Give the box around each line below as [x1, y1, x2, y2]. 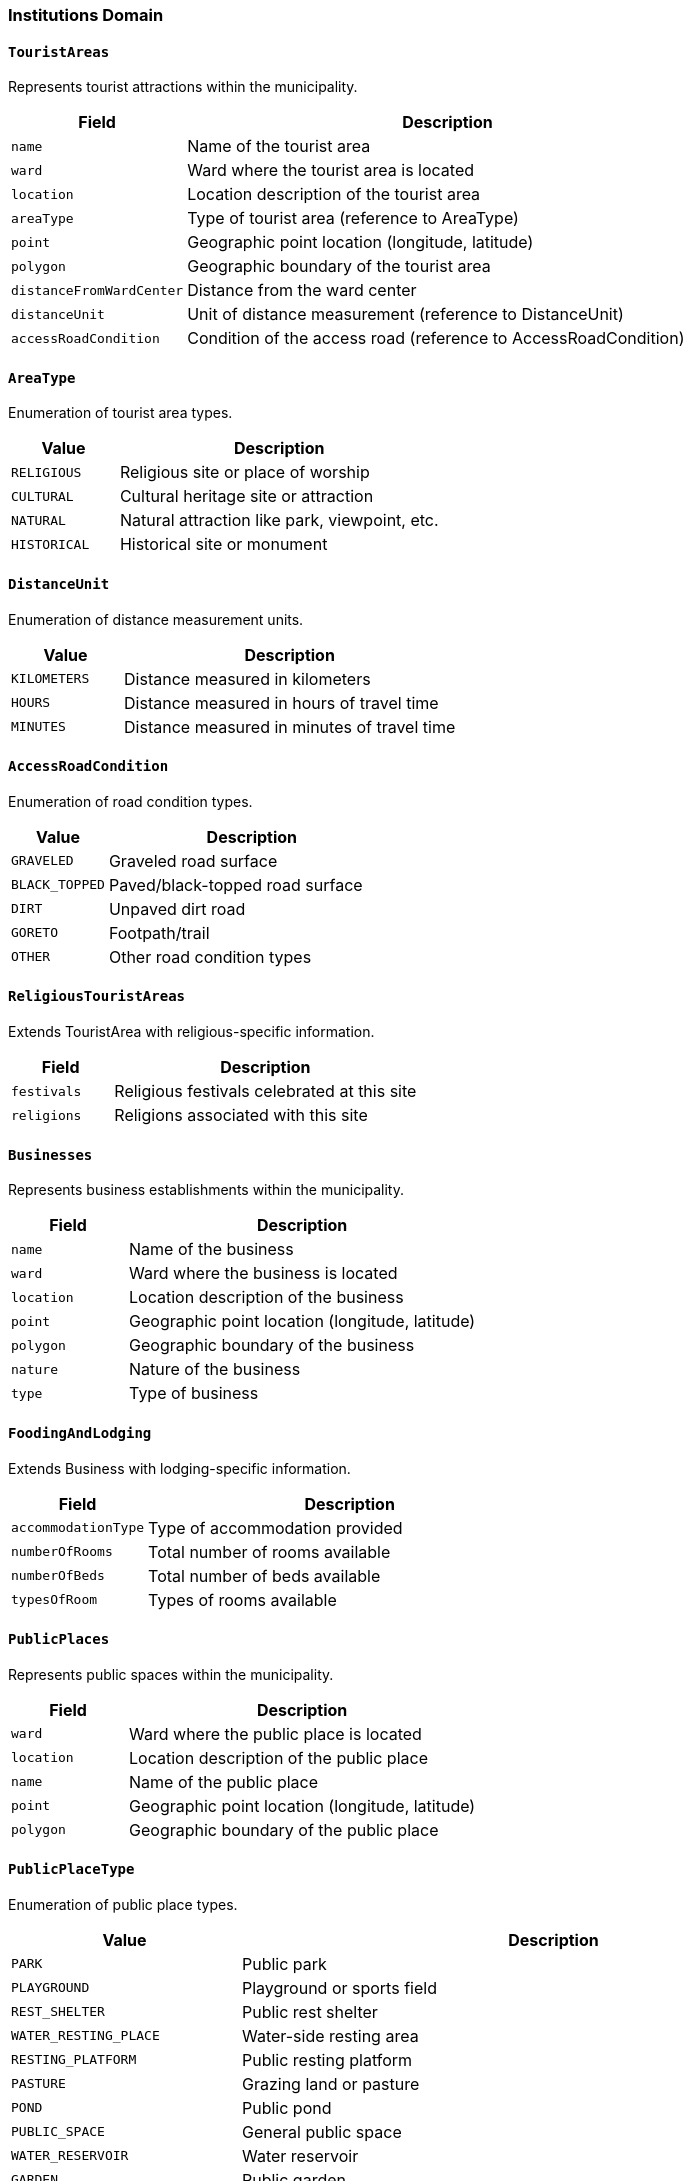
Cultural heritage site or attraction [119, 486, 374, 507]
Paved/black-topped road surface [108, 874, 363, 895]
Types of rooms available [148, 1589, 337, 1610]
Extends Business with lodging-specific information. [8, 1459, 351, 1477]
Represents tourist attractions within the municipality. [8, 78, 358, 96]
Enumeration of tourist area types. [8, 404, 233, 422]
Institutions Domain [8, 5, 164, 25]
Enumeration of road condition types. [8, 792, 253, 810]
